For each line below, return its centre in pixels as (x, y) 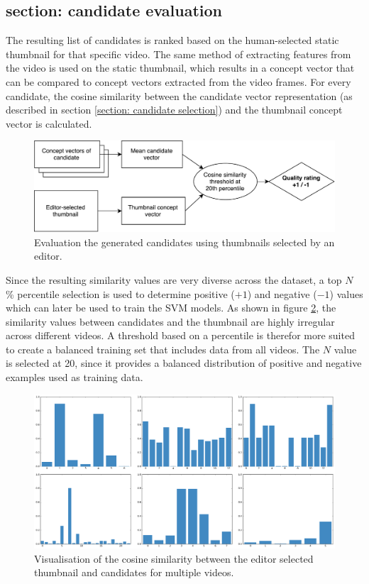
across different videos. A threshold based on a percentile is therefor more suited (180, 335)
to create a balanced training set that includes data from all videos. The (163, 349)
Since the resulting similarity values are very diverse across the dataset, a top (174, 279)
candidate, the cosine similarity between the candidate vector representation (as (179, 95)
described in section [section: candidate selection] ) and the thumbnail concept (174, 110)
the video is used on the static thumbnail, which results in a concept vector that (180, 68)
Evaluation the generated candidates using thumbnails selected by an (184, 242)
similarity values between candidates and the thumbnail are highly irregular (170, 321)
